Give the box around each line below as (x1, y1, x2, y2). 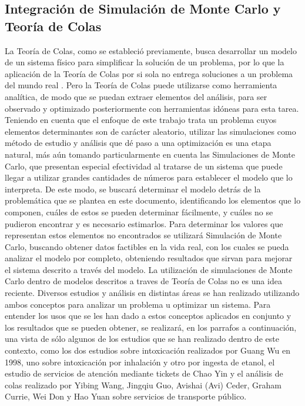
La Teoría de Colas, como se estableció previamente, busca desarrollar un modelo (5, 44, 297, 56)
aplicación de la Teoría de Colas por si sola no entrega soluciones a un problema (5, 67, 293, 79)
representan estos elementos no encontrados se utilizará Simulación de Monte (5, 229, 282, 241)
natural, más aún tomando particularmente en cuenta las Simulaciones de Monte (5, 148, 295, 160)
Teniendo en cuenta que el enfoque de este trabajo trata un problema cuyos (5, 114, 277, 126)
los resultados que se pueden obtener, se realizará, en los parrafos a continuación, (5, 321, 297, 333)
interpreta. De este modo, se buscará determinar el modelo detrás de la (5, 182, 261, 195)
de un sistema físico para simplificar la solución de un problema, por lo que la (5, 56, 284, 68)
